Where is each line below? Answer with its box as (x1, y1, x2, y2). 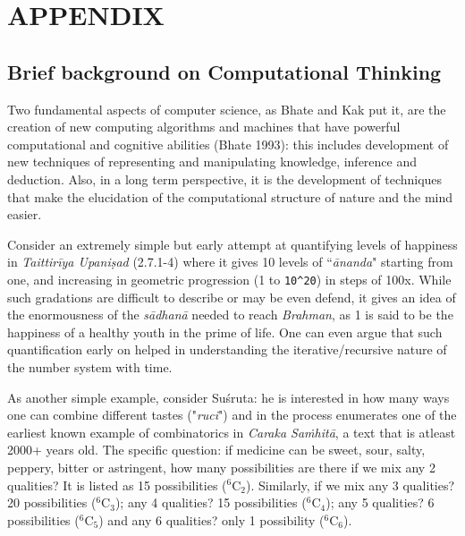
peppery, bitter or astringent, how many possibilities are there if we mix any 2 (7, 457, 435, 476)
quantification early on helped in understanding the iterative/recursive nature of (7, 340, 447, 359)
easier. (7, 205, 42, 224)
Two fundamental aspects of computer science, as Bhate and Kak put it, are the (7, 99, 446, 118)
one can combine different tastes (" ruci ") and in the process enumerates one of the (7, 405, 457, 424)
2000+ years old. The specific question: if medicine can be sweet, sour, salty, (7, 440, 426, 459)
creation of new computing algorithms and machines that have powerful (7, 117, 401, 136)
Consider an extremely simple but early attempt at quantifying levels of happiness (7, 234, 458, 253)
